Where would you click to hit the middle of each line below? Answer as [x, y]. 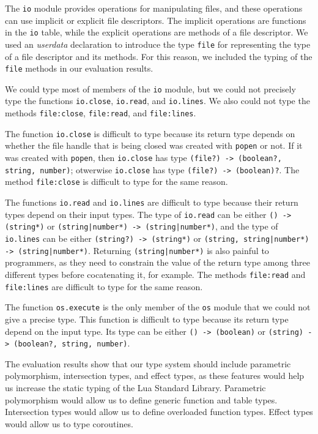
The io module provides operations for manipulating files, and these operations [154, 8]
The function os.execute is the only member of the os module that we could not [158, 307]
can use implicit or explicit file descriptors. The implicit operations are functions [156, 20]
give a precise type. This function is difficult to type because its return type [147, 319]
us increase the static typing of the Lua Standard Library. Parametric [135, 387]
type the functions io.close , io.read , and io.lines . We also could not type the [157, 101]
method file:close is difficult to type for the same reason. [116, 181]
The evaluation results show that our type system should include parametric [148, 363]
